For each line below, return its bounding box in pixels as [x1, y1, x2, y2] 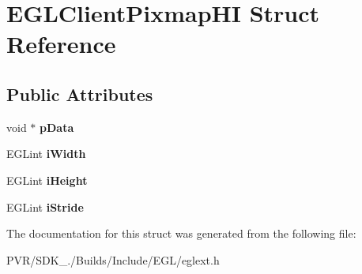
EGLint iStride [6, 198, 84, 215]
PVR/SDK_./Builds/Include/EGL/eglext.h [6, 251, 220, 268]
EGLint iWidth [6, 145, 86, 162]
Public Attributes [6, 81, 153, 106]
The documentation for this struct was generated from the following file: [6, 225, 356, 242]
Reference [6, 28, 116, 60]
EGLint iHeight [6, 171, 88, 188]
